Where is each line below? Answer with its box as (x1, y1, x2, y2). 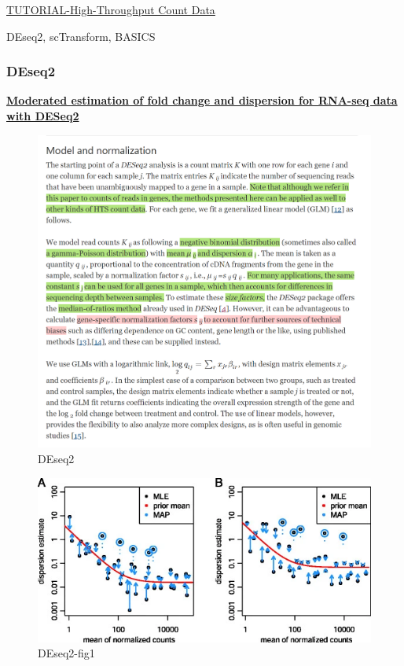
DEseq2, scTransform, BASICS (6, 28, 156, 44)
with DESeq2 (6, 108, 79, 123)
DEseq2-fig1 (38, 645, 95, 661)
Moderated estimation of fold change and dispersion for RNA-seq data (6, 92, 398, 109)
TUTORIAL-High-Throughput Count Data (6, 2, 215, 17)
